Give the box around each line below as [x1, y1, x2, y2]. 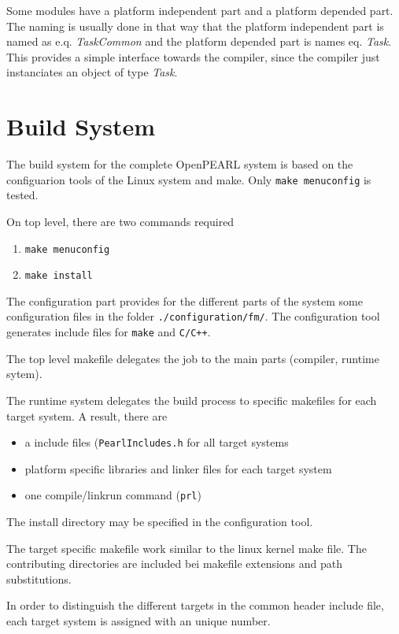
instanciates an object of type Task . [6, 64, 178, 80]
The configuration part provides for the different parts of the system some [6, 292, 363, 309]
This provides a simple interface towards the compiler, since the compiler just [6, 48, 380, 65]
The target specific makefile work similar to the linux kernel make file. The [6, 539, 367, 556]
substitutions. [6, 570, 72, 587]
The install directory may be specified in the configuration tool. [6, 514, 313, 530]
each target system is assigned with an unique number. [6, 613, 271, 628]
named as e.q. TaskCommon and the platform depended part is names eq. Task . [6, 33, 392, 50]
